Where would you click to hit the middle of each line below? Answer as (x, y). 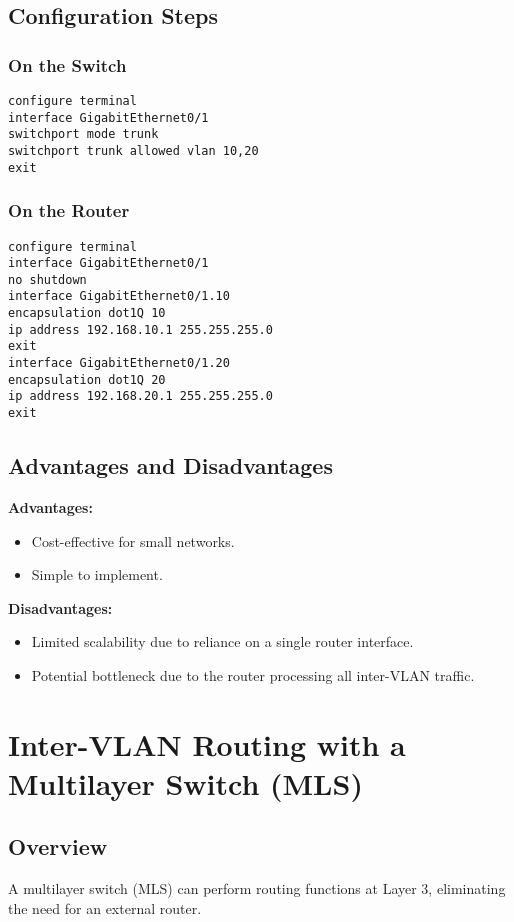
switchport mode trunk (83, 134)
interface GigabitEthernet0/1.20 (119, 363)
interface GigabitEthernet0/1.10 (119, 296)
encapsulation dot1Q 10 (87, 313)
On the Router (69, 210)
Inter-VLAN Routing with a (207, 743)
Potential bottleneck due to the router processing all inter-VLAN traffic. (253, 674)
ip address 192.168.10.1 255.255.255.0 (140, 329)
